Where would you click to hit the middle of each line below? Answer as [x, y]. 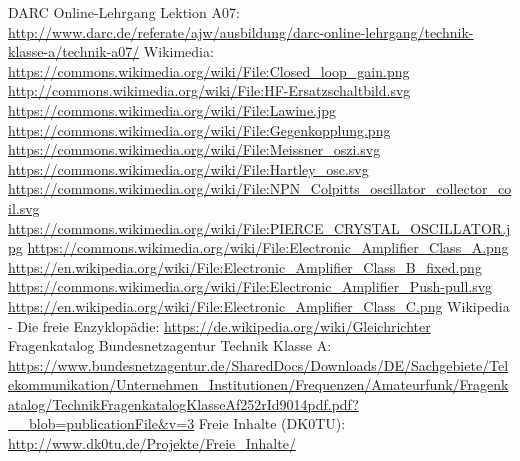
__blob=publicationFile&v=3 [101, 423]
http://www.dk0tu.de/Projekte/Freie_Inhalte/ [152, 443]
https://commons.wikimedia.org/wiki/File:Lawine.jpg [172, 109]
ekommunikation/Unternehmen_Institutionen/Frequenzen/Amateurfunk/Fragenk [258, 384]
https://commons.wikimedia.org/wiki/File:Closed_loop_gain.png [209, 70]
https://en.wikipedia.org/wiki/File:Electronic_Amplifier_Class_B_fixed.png [245, 266]
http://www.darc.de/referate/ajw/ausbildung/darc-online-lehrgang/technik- [241, 31]
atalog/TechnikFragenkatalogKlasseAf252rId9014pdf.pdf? [183, 403]
